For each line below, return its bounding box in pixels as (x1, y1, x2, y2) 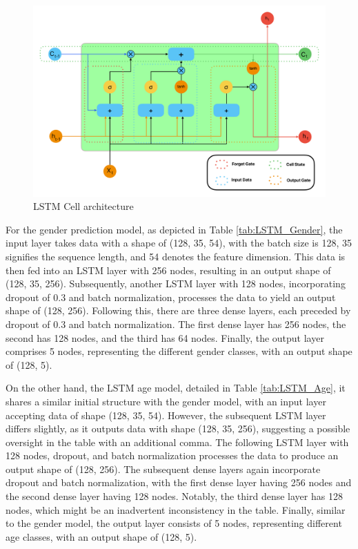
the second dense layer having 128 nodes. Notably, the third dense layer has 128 (6, 489, 343, 503)
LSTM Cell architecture (33, 199, 134, 213)
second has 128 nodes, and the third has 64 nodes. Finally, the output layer (6, 330, 324, 345)
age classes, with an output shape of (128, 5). (6, 529, 197, 543)
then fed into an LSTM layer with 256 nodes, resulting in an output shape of (6, 262, 331, 277)
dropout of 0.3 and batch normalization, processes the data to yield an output (6, 289, 336, 304)
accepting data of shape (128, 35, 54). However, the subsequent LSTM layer (6, 407, 326, 422)
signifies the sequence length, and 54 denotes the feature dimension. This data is (6, 249, 346, 263)
